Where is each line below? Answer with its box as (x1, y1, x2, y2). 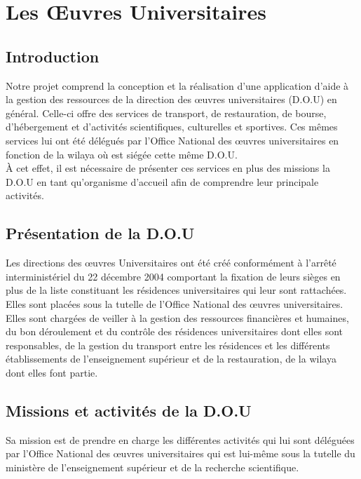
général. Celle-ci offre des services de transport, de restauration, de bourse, (6, 105, 327, 120)
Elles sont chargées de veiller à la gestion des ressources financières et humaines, (6, 310, 349, 325)
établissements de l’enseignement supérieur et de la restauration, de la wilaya (6, 351, 336, 366)
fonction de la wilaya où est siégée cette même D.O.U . (6, 147, 238, 161)
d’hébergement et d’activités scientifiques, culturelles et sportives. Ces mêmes (6, 119, 338, 134)
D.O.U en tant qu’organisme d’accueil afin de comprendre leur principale (6, 174, 319, 189)
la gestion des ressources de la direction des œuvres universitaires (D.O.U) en (6, 92, 337, 107)
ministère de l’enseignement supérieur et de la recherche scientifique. (6, 459, 299, 474)
